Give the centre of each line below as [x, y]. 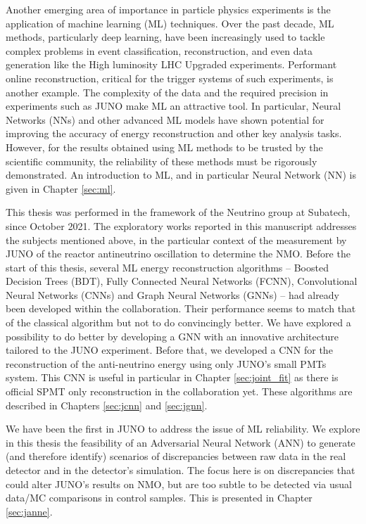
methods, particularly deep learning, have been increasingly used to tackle [165, 37]
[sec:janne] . [29, 511]
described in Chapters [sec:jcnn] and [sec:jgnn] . [107, 405]
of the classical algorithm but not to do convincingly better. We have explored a [178, 322]
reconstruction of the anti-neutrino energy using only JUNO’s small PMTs [166, 363]
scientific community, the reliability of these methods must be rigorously [162, 161]
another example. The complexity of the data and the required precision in [167, 92]
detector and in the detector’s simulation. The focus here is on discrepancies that [181, 470]
